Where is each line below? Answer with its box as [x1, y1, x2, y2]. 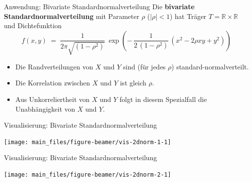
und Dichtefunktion [4, 20, 62, 31]
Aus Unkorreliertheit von [15, 94, 90, 104]
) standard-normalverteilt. [171, 61, 249, 71]
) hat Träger [169, 11, 207, 21]
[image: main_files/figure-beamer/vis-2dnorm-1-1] [4, 138, 171, 146]
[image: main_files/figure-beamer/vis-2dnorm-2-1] [4, 171, 171, 178]
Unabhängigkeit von [15, 103, 75, 114]
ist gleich [120, 78, 146, 88]
